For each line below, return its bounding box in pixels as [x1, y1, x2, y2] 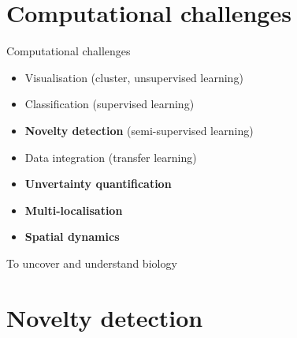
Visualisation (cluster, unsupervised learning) [24, 69, 243, 85]
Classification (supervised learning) [24, 96, 195, 112]
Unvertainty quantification [24, 175, 172, 192]
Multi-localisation [24, 201, 123, 218]
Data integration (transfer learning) [24, 148, 197, 165]
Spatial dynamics [24, 228, 120, 245]
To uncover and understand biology [6, 254, 177, 271]
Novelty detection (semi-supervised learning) [24, 122, 254, 138]
